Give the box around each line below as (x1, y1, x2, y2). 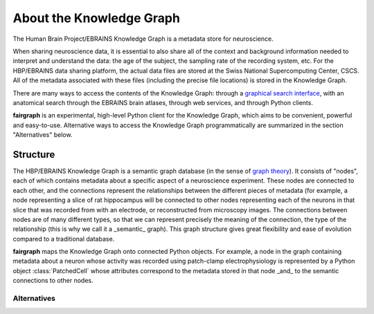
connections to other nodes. (12, 277, 93, 285)
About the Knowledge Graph (12, 10, 180, 26)
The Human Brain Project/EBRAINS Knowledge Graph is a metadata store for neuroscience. (12, 35, 274, 43)
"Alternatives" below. (12, 131, 73, 139)
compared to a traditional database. (12, 234, 115, 243)
